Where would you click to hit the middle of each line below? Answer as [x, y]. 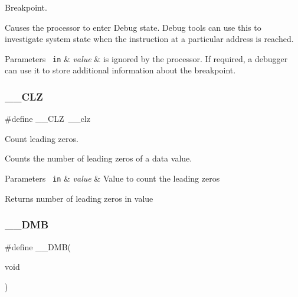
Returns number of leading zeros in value [79, 198]
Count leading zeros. [42, 138]
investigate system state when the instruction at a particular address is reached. [149, 39]
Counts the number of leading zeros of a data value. [99, 158]
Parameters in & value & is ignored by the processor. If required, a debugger [146, 58]
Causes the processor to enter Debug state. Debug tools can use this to [133, 27]
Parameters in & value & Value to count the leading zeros [112, 178]
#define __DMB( [38, 246]
